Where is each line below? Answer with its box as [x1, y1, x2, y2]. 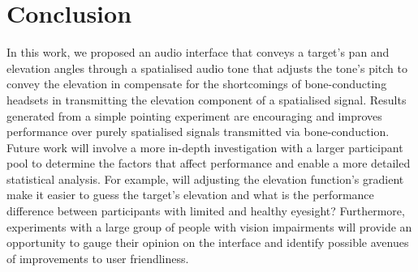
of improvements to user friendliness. [6, 249, 189, 266]
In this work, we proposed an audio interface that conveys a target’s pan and [6, 44, 390, 61]
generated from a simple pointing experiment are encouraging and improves [6, 107, 382, 124]
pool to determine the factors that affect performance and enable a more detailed [6, 155, 411, 172]
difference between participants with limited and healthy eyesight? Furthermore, [6, 202, 405, 219]
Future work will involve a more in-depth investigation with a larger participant [6, 138, 403, 155]
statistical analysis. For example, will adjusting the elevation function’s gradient [6, 170, 404, 187]
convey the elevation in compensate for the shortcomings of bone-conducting [6, 75, 387, 92]
